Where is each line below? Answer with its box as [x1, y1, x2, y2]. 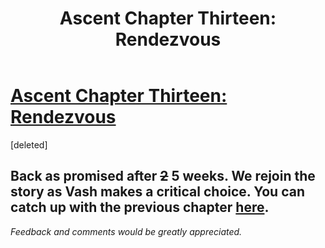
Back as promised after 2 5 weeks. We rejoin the [10, 168, 316, 185]
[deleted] [10, 138, 48, 151]
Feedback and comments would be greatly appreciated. [10, 225, 243, 237]
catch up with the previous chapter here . [10, 199, 270, 216]
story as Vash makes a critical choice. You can [10, 183, 305, 201]
